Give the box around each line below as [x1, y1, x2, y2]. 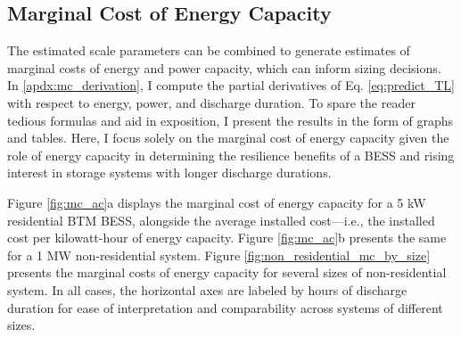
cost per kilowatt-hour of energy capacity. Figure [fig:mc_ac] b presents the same [7, 228, 447, 247]
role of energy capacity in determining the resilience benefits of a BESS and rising [7, 145, 455, 164]
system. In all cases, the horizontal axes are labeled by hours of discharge [7, 280, 407, 299]
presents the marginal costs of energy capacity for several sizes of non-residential [7, 263, 447, 282]
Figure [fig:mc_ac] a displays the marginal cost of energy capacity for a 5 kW [7, 193, 426, 211]
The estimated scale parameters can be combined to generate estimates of [7, 41, 410, 60]
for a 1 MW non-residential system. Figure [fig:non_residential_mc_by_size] [7, 245, 431, 264]
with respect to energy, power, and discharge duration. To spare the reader [7, 93, 416, 111]
